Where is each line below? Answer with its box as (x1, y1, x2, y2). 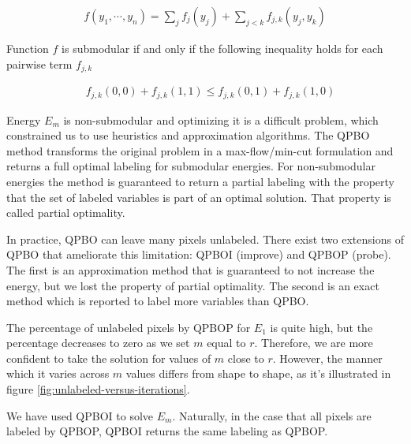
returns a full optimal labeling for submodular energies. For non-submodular (6, 158, 376, 174)
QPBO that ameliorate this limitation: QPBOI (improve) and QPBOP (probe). (6, 246, 391, 263)
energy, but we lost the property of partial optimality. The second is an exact (6, 277, 379, 293)
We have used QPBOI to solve (6, 407, 154, 423)
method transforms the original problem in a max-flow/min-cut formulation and (6, 142, 394, 159)
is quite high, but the (270, 319, 373, 335)
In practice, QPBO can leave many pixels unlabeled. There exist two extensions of (6, 230, 404, 247)
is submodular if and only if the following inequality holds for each (62, 40, 383, 57)
